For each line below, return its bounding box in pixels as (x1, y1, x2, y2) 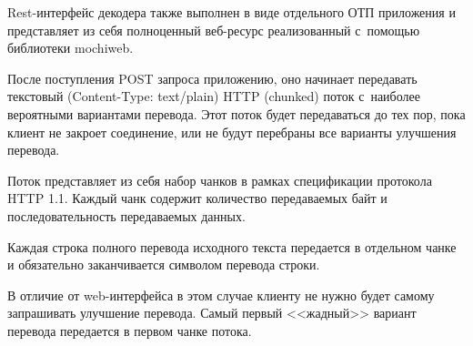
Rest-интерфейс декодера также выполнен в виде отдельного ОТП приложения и (7, 3, 456, 21)
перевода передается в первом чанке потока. (7, 321, 252, 340)
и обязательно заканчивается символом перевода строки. (7, 255, 320, 274)
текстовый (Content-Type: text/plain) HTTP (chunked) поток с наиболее (7, 86, 420, 106)
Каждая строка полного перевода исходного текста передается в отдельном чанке (7, 237, 457, 256)
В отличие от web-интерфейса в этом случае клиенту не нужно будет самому (7, 285, 435, 304)
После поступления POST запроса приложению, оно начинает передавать (7, 68, 418, 87)
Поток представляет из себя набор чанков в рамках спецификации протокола (7, 170, 432, 189)
